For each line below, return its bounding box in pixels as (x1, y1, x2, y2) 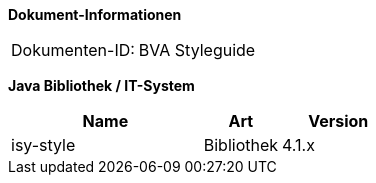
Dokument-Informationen (8, 6, 182, 23)
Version (308, 111, 369, 131)
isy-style (11, 135, 76, 155)
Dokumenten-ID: (11, 40, 135, 60)
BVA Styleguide (138, 40, 256, 60)
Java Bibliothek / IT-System (8, 77, 195, 94)
